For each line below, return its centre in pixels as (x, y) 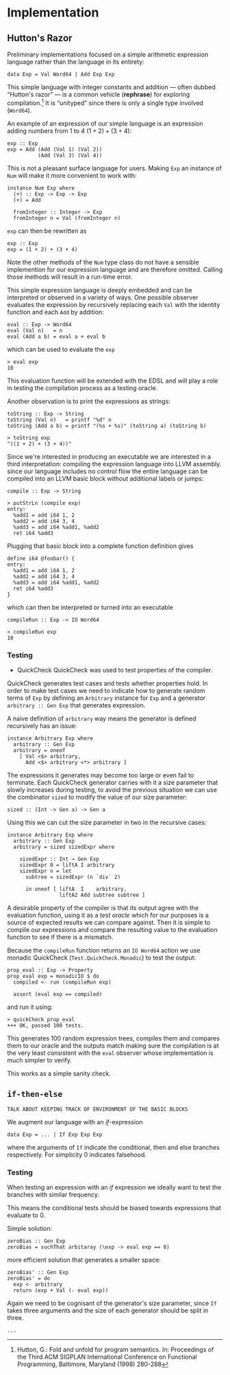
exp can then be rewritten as (47, 231)
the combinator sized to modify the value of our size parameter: (97, 797)
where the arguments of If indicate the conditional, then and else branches (114, 1147)
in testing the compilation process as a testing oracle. (82, 388)
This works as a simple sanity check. (59, 1073)
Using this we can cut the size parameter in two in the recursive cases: (107, 822)
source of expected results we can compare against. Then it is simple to (109, 922)
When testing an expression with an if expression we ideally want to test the (114, 1187)
